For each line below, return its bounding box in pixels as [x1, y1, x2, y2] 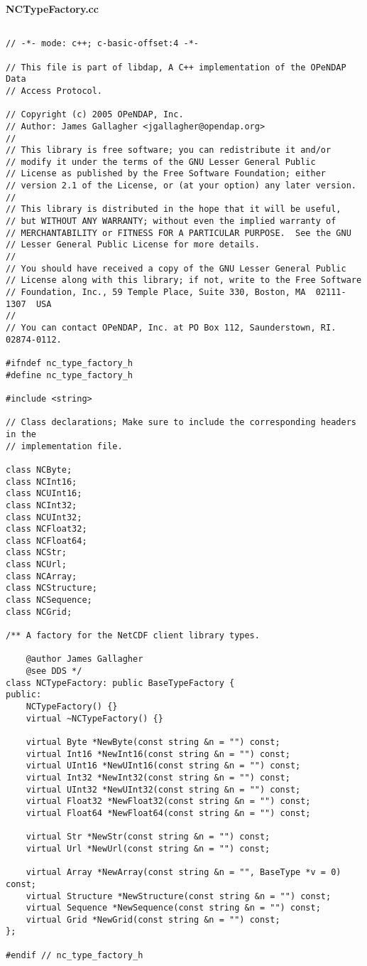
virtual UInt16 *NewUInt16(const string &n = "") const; [26, 761, 301, 771]
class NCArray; [6, 571, 77, 581]
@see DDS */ [26, 666, 82, 677]
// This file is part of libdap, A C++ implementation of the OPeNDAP [6, 62, 346, 73]
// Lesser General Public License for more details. [6, 240, 260, 250]
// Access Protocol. [6, 85, 103, 96]
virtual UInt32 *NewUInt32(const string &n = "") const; [26, 784, 301, 795]
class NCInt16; [6, 476, 77, 487]
